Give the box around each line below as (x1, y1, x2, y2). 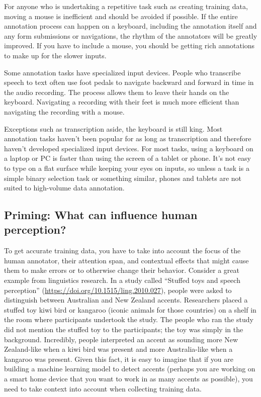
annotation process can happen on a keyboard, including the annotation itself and (4, 21, 257, 31)
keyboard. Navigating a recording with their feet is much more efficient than (4, 96, 239, 107)
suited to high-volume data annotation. (4, 182, 125, 193)
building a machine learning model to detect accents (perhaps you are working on (4, 363, 255, 374)
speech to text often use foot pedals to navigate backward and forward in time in (4, 77, 254, 87)
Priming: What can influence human (4, 207, 198, 223)
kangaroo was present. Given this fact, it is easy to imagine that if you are (4, 353, 233, 364)
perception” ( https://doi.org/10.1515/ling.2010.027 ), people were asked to (4, 284, 232, 295)
